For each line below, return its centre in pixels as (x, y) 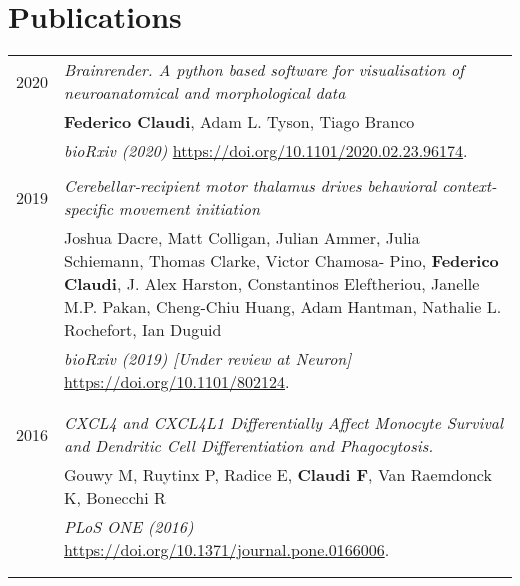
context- (469, 186)
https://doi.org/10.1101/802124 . (177, 382)
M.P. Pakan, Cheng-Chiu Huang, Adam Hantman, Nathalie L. (283, 307)
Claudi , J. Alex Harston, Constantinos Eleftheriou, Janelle (272, 284)
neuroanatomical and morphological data (205, 93)
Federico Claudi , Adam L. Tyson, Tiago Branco (239, 122)
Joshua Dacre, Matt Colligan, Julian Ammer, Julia (242, 238)
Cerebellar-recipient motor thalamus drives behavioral (250, 186)
